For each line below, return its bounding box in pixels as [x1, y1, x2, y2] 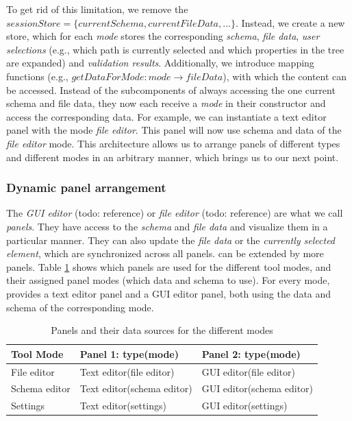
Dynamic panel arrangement [6, 179, 166, 196]
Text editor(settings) [79, 398, 166, 413]
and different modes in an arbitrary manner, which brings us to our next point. [6, 149, 339, 164]
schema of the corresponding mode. [6, 300, 154, 314]
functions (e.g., [6, 69, 68, 83]
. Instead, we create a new [235, 15, 345, 29]
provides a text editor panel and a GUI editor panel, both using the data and [6, 286, 331, 300]
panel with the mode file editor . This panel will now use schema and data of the [6, 123, 342, 137]
